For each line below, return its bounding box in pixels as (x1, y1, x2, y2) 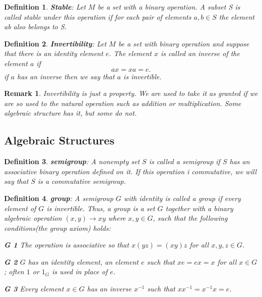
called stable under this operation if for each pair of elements (4, 11, 191, 22)
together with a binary (165, 203, 233, 213)
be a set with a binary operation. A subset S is (97, 2, 240, 12)
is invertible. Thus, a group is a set (46, 203, 155, 213)
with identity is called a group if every (123, 192, 241, 203)
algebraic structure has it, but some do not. (4, 108, 137, 118)
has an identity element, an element (28, 256, 139, 267)
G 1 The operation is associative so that (4, 239, 129, 250)
